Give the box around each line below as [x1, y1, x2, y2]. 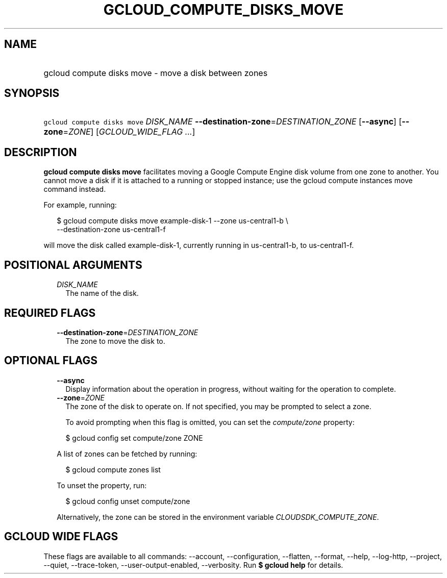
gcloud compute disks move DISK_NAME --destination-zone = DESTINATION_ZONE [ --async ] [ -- [43, 116, 410, 127]
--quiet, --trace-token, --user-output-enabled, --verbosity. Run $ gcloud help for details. [43, 560, 343, 569]
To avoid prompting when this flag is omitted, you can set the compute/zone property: [65, 417, 355, 426]
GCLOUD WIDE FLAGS [4, 530, 118, 543]
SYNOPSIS [4, 87, 60, 100]
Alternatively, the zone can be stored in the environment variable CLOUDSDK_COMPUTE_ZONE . [57, 512, 379, 521]
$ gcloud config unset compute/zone [65, 496, 190, 506]
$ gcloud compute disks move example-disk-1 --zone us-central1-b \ [57, 216, 288, 225]
